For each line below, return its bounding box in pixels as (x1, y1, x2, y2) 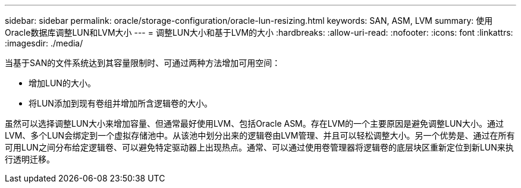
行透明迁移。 (5, 154, 55, 164)
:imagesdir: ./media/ (5, 38, 83, 48)
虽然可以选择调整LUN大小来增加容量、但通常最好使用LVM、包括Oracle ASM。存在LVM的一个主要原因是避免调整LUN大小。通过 (5, 118, 504, 129)
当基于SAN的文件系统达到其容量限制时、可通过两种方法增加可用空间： (5, 58, 281, 68)
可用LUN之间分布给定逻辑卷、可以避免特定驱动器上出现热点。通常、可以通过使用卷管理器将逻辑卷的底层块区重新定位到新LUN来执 (5, 142, 514, 152)
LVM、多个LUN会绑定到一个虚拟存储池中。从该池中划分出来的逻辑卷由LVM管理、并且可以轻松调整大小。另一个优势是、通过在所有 (5, 130, 515, 140)
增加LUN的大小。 (29, 78, 96, 88)
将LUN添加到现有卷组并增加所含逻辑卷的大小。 (29, 98, 212, 108)
